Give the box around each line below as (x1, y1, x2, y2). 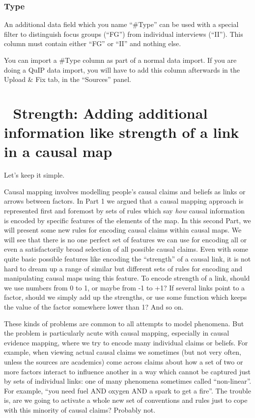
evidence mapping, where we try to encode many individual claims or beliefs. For (4, 337, 248, 347)
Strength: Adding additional (13, 103, 208, 123)
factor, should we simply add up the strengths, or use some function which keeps (4, 292, 247, 302)
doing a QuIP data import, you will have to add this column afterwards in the (4, 64, 240, 75)
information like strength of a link (4, 122, 239, 142)
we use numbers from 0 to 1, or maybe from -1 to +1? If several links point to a (4, 282, 245, 292)
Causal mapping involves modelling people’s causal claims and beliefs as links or (4, 186, 246, 196)
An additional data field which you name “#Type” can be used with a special (4, 19, 239, 29)
